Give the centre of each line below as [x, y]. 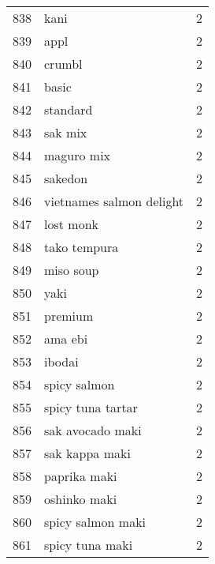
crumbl [63, 64]
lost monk [71, 224]
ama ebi [66, 338]
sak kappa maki [87, 453]
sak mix [66, 132]
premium [69, 316]
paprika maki [81, 476]
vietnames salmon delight [114, 201]
